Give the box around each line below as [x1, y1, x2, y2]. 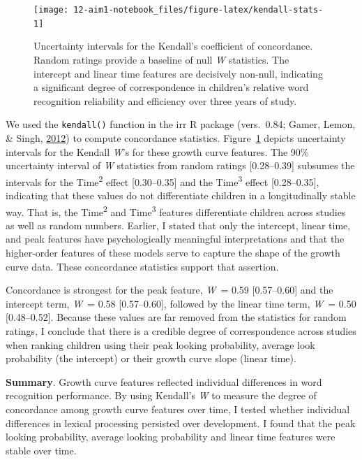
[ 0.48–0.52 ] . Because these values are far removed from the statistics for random [6, 310, 347, 324]
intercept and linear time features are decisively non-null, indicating [33, 66, 323, 80]
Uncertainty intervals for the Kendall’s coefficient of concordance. [33, 38, 313, 53]
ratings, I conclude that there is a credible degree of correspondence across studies [6, 323, 356, 338]
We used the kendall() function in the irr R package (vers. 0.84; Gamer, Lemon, [6, 117, 356, 131]
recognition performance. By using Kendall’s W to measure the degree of [6, 388, 317, 403]
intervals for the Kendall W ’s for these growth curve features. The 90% [6, 144, 309, 159]
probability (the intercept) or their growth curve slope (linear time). [6, 351, 296, 366]
